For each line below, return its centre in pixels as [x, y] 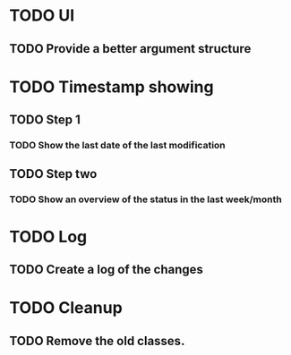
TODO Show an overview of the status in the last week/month [145, 199]
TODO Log [48, 237]
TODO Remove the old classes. [97, 341]
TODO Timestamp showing [111, 87]
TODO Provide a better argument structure [130, 49]
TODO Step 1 [45, 120]
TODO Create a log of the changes [107, 269]
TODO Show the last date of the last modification [117, 146]
